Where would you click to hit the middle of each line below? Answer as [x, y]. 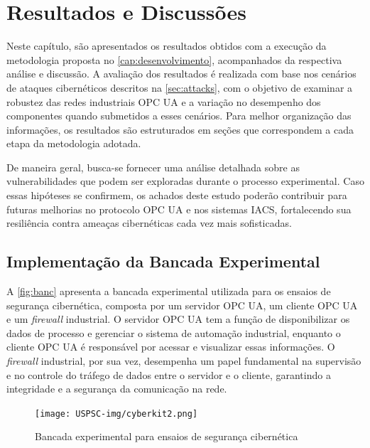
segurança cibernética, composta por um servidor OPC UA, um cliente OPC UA [182, 305]
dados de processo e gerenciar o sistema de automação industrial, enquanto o [174, 332]
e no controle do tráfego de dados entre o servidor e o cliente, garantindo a [169, 374]
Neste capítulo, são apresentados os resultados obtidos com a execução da [167, 46]
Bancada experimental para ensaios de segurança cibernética [167, 436]
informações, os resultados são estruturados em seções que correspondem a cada [180, 129]
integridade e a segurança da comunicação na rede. [117, 389]
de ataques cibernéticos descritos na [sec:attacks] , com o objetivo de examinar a [180, 87]
